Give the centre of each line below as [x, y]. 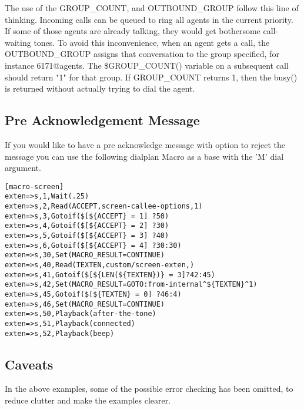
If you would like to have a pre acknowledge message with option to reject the [145, 144]
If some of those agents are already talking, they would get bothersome [133, 31]
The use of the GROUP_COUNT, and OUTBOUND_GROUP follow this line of [152, 8]
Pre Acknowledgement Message [102, 120]
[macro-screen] [34, 186]
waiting [18, 42]
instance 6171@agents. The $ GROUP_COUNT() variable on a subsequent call [147, 65]
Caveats [29, 364]
